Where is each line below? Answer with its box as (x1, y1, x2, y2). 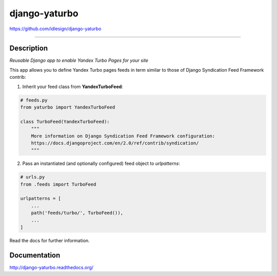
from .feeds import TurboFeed (20, 181, 96, 187)
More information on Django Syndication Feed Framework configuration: (31, 133, 215, 139)
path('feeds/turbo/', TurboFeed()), (31, 210, 123, 216)
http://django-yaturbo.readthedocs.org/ (9, 264, 94, 270)
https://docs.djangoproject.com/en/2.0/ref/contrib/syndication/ (31, 140, 199, 146)
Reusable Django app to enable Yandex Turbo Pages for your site (9, 57, 149, 63)
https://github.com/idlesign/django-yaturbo (9, 26, 102, 32)
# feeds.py (20, 97, 48, 103)
